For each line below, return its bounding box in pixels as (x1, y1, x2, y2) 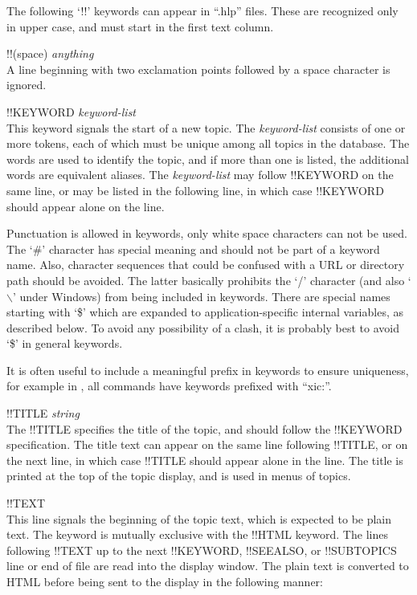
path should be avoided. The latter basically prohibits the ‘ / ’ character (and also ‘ (6, 271, 411, 288)
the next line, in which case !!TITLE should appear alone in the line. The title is (6, 451, 403, 468)
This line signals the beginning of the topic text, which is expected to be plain (6, 510, 392, 527)
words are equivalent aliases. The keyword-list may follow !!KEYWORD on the (6, 166, 394, 183)
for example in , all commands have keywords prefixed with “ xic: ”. (6, 377, 332, 394)
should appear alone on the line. (6, 198, 165, 214)
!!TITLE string (6, 405, 80, 422)
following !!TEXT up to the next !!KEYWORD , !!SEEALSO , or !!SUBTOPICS (6, 541, 397, 558)
